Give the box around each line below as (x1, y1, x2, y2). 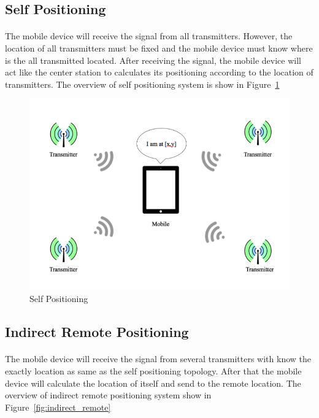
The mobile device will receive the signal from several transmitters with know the (5, 352, 311, 365)
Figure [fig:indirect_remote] (5, 400, 111, 413)
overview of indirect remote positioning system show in (5, 389, 212, 401)
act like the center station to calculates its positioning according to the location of (5, 66, 313, 79)
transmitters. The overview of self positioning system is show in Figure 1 (5, 77, 280, 90)
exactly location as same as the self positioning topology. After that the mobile (5, 364, 302, 377)
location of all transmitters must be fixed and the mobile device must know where (5, 41, 313, 54)
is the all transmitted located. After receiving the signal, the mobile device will (5, 53, 301, 66)
